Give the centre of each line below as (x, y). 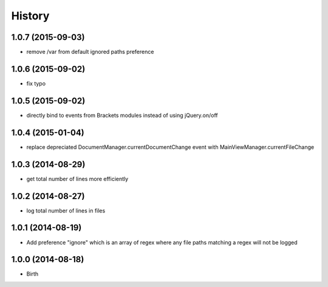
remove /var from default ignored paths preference (90, 52)
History (30, 16)
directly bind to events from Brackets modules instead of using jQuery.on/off (122, 115)
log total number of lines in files (66, 210)
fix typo (36, 83)
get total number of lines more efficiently (77, 179)
